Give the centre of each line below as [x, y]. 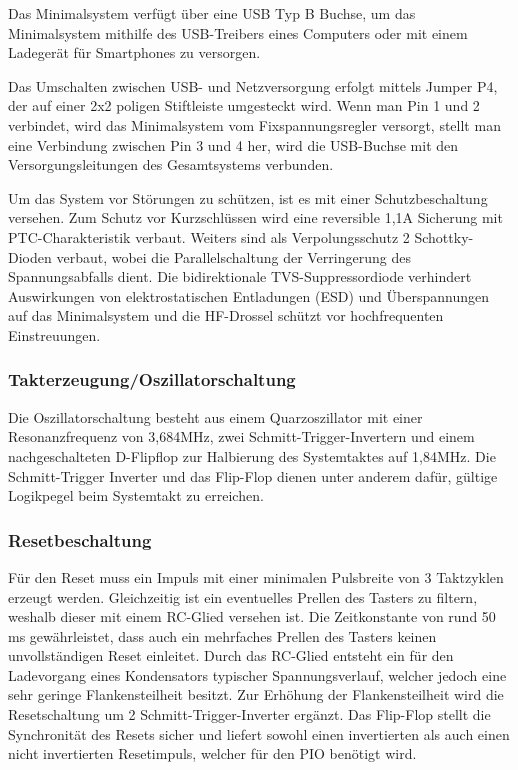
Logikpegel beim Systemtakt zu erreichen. [136, 495]
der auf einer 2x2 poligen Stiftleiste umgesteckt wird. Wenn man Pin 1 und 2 [244, 105]
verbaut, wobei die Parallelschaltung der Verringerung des [233, 256]
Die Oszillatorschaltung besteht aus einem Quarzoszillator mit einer [215, 416]
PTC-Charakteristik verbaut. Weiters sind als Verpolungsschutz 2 [209, 236]
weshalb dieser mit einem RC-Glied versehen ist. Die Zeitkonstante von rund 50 [252, 616]
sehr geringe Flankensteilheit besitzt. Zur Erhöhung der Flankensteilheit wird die [256, 694]
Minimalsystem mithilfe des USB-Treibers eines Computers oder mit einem [238, 32]
